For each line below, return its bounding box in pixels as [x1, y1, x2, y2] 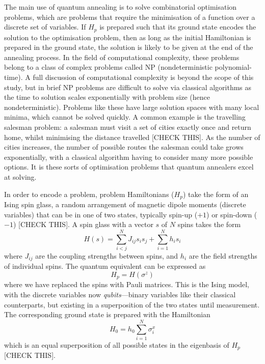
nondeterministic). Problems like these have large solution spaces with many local [4, 101, 259, 112]
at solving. [4, 171, 37, 182]
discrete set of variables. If [4, 21, 86, 32]
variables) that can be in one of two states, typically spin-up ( [4, 209, 198, 219]
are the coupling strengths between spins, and [35, 250, 178, 261]
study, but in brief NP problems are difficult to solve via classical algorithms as [4, 81, 252, 92]
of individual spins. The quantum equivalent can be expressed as [4, 261, 206, 271]
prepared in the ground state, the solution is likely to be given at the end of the [4, 42, 253, 52]
